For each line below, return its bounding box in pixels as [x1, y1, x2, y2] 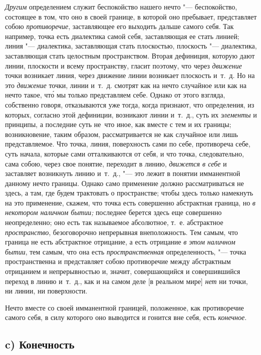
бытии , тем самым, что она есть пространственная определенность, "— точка [5, 246, 246, 256]
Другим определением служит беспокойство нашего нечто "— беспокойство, [5, 1, 237, 11]
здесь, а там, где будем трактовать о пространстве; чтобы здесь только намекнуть [5, 187, 253, 198]
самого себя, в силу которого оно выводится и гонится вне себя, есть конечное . [5, 312, 247, 322]
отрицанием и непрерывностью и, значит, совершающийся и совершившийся [5, 266, 240, 276]
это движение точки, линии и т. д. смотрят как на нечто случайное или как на [5, 79, 247, 90]
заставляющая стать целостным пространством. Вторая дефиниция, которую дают [5, 50, 255, 60]
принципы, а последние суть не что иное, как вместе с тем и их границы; [5, 119, 231, 129]
